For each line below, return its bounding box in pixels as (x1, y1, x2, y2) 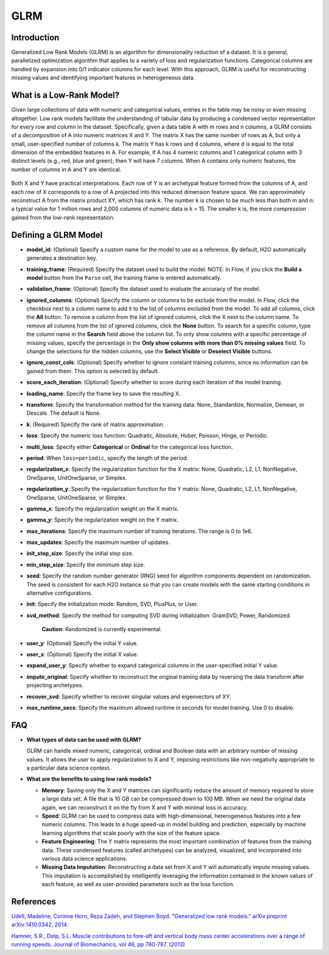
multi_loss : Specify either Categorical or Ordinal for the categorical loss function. (26, 443, 233, 451)
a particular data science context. (26, 764, 111, 771)
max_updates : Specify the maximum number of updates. (26, 538, 170, 546)
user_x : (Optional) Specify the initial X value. (26, 650, 138, 658)
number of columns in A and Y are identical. (11, 165, 122, 173)
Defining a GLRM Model (11, 229, 103, 240)
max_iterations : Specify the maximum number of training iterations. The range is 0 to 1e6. (26, 528, 253, 535)
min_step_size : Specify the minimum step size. (26, 561, 146, 568)
